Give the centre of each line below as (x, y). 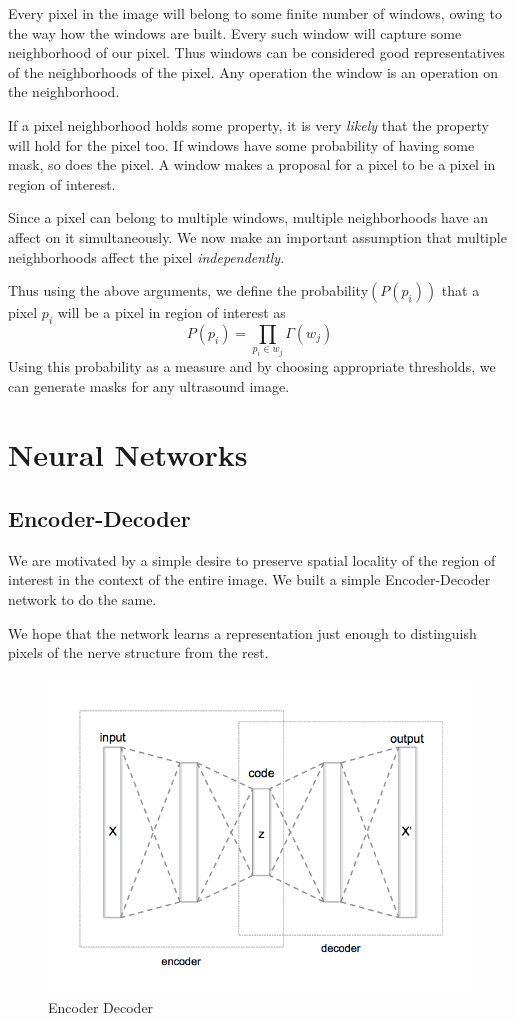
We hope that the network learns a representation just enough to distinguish (242, 632)
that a (460, 290)
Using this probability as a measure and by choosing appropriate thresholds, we (252, 365)
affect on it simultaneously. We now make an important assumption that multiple (257, 236)
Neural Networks (128, 454)
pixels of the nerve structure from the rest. (138, 652)
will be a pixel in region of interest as (171, 312)
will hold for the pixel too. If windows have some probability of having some (241, 144)
